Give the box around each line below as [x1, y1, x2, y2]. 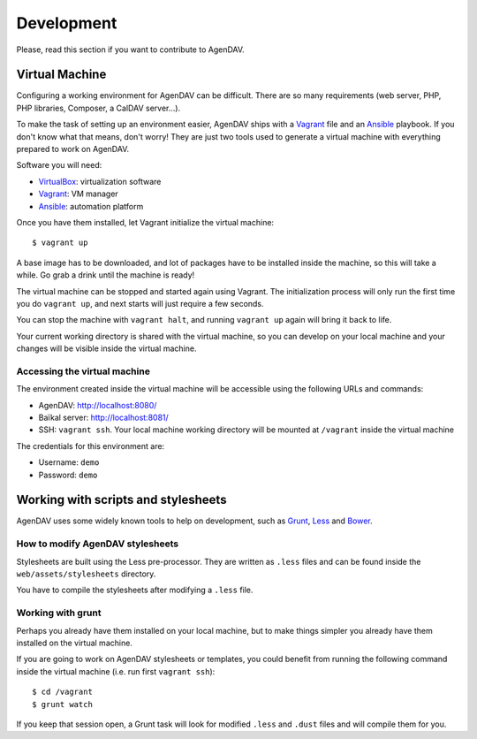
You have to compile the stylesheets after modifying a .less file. [16, 584, 254, 596]
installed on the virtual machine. [16, 637, 132, 648]
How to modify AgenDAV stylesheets [16, 537, 179, 550]
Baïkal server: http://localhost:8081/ [38, 412, 170, 423]
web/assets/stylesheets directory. [16, 568, 156, 579]
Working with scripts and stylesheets [16, 492, 227, 507]
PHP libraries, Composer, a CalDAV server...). [16, 103, 181, 113]
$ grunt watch [32, 699, 93, 709]
